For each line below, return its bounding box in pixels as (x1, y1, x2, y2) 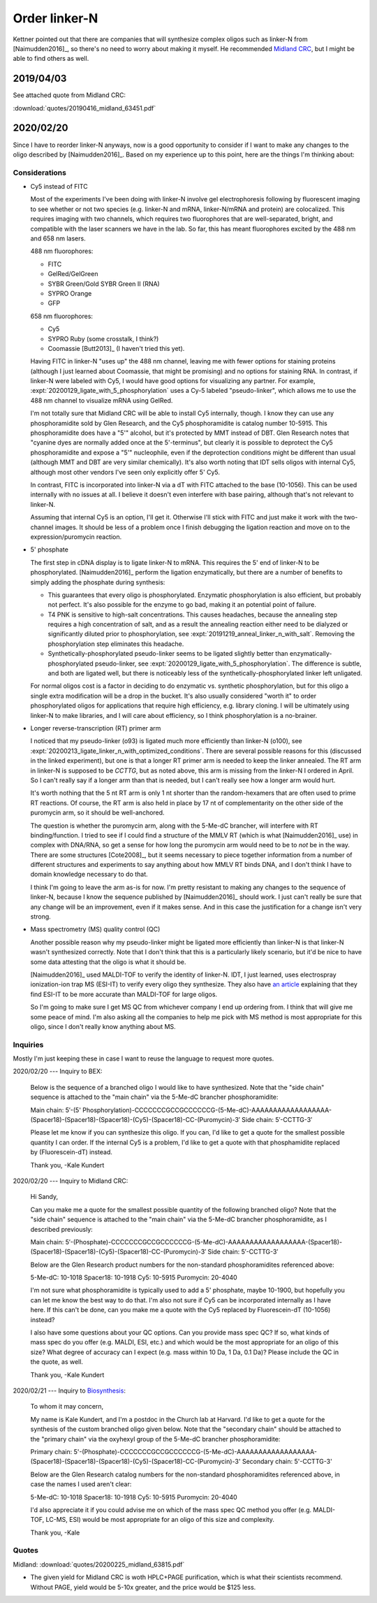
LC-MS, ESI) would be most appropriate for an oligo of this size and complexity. (45, 1516, 275, 1524)
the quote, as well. (30, 1358, 84, 1366)
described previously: (30, 1225, 94, 1233)
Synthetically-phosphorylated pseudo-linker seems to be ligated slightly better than (47, 649, 289, 658)
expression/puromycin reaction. (30, 532, 122, 541)
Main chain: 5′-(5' (30, 1105, 82, 1114)
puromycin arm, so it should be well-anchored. (30, 808, 165, 817)
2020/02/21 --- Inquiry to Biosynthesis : (13, 1386, 126, 1395)
